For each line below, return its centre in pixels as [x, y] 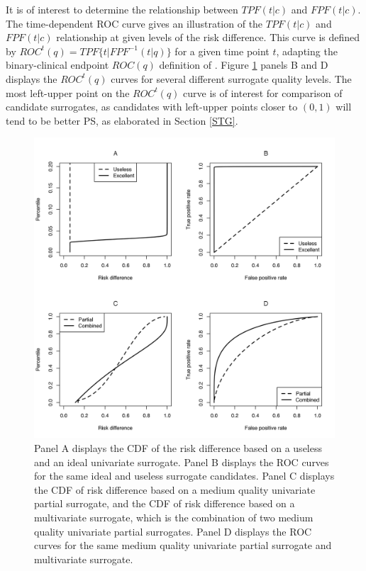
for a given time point [222, 51]
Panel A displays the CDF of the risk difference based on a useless [178, 447]
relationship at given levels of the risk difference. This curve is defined [208, 37]
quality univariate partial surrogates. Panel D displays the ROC [173, 531]
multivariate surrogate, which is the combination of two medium [174, 517]
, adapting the [307, 51]
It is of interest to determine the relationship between [122, 9]
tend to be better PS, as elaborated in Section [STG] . [122, 120]
